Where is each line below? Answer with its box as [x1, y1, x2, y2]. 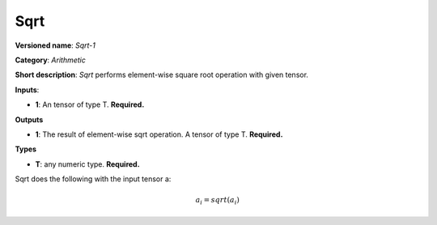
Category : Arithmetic [15, 55, 87, 65]
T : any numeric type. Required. [35, 159, 141, 169]
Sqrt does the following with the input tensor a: [15, 174, 172, 184]
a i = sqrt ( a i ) [195, 195, 240, 206]
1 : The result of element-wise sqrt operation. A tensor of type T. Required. [35, 129, 283, 139]
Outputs [15, 114, 44, 125]
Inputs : [15, 85, 40, 95]
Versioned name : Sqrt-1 [15, 40, 96, 50]
